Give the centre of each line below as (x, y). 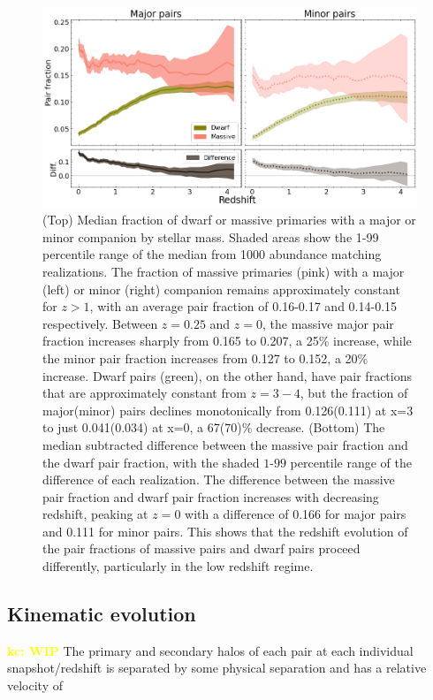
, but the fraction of (354, 393)
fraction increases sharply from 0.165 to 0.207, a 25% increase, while (227, 341)
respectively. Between (100, 323)
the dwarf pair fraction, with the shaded (151, 462)
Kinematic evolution (102, 614)
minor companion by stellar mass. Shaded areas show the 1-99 (211, 236)
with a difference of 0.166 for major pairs (296, 514)
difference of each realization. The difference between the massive (219, 479)
